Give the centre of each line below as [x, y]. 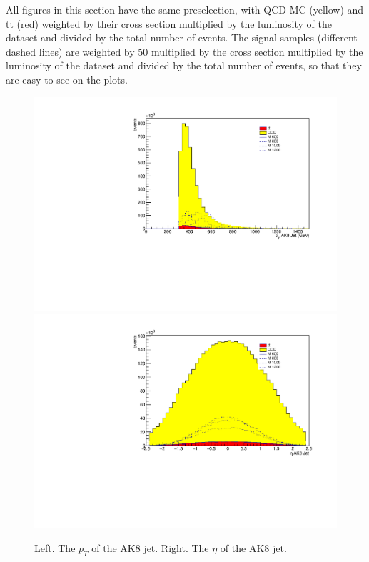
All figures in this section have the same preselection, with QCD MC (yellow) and [185, 9]
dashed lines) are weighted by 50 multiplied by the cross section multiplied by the [184, 51]
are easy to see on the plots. [67, 79]
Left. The [55, 548]
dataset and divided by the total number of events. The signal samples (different [182, 37]
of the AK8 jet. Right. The [150, 548]
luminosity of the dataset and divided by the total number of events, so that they [184, 65]
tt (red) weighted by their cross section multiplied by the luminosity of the [169, 23]
